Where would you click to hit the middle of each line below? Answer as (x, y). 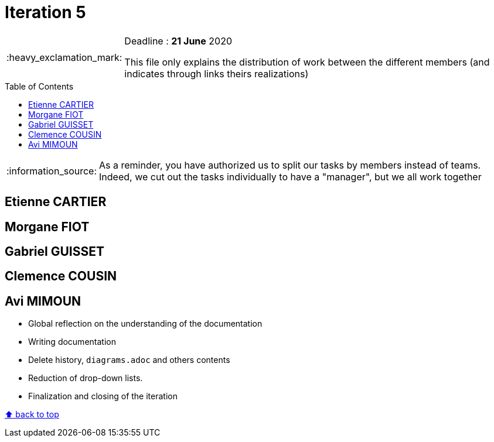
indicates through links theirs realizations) (217, 73)
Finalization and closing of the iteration (103, 396)
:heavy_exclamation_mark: (64, 57)
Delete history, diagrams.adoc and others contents (129, 360)
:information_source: (52, 171)
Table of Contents (39, 86)
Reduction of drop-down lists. (86, 378)
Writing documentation (72, 342)
